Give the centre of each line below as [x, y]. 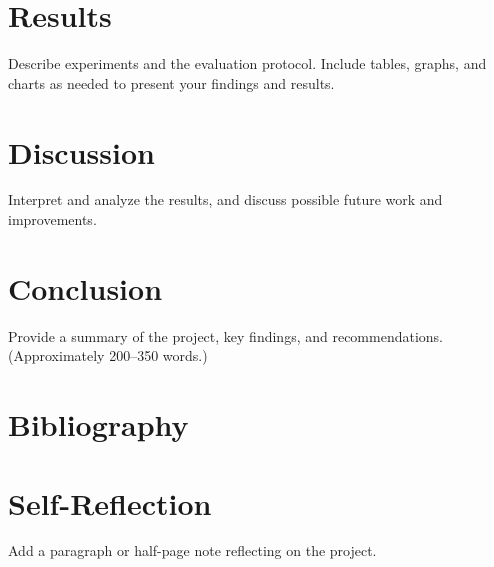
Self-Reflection [110, 502]
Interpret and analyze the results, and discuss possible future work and [225, 199]
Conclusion [85, 287]
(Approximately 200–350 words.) [108, 355]
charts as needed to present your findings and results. [171, 82]
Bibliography [98, 424]
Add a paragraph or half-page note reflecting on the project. [192, 550]
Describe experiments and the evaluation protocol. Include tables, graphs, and [247, 63]
